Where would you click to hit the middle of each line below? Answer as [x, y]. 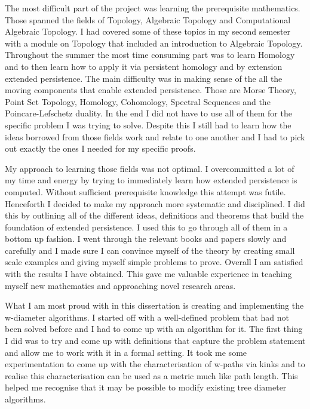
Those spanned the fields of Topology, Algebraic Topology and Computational [148, 19]
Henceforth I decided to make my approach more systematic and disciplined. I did [155, 203]
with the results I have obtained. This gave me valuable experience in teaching [148, 274]
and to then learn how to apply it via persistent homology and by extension [144, 66]
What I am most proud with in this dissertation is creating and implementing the [154, 305]
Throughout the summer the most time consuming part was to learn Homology [150, 55]
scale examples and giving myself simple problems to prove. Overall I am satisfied [154, 262]
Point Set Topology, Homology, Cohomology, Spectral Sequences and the [138, 101]
